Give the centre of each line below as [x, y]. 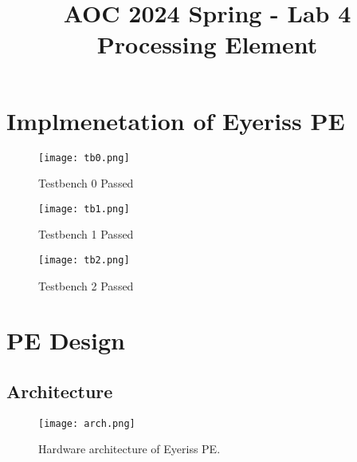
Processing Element [207, 44]
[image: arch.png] [87, 423]
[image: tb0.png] [84, 158]
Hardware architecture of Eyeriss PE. [129, 449]
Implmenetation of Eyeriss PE [176, 120]
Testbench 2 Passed [86, 285]
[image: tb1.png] [84, 209]
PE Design [66, 340]
